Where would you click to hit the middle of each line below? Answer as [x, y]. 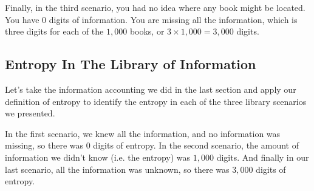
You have [22, 19]
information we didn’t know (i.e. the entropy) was [98, 157]
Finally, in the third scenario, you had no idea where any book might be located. [155, 7]
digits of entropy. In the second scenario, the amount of [196, 145]
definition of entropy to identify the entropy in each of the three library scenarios [156, 101]
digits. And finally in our [263, 157]
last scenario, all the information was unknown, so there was [117, 169]
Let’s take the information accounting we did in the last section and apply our [151, 89]
